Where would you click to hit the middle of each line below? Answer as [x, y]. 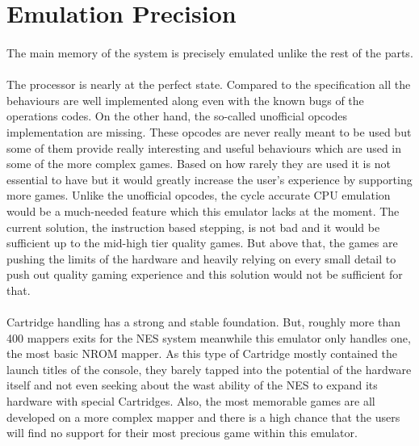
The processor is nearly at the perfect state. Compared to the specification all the [209, 84]
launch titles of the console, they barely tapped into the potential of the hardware [209, 369]
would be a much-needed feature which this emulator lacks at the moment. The [203, 210]
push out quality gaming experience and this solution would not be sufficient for [205, 274]
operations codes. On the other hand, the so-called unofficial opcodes [177, 116]
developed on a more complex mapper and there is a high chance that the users [203, 417]
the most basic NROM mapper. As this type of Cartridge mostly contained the [202, 353]
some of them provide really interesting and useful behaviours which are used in [204, 147]
